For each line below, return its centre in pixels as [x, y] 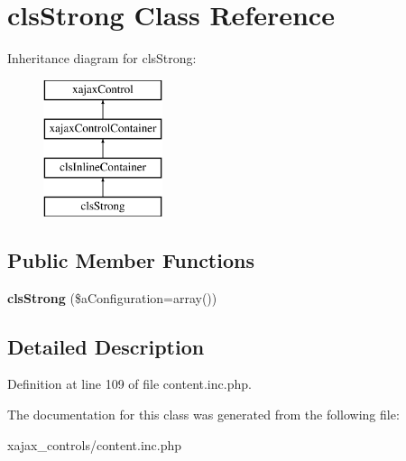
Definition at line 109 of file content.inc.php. [129, 384]
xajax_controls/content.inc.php [95, 444]
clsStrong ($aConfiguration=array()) [112, 297]
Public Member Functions [131, 259]
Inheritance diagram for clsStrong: [102, 58]
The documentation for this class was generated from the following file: [203, 415]
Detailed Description [106, 346]
